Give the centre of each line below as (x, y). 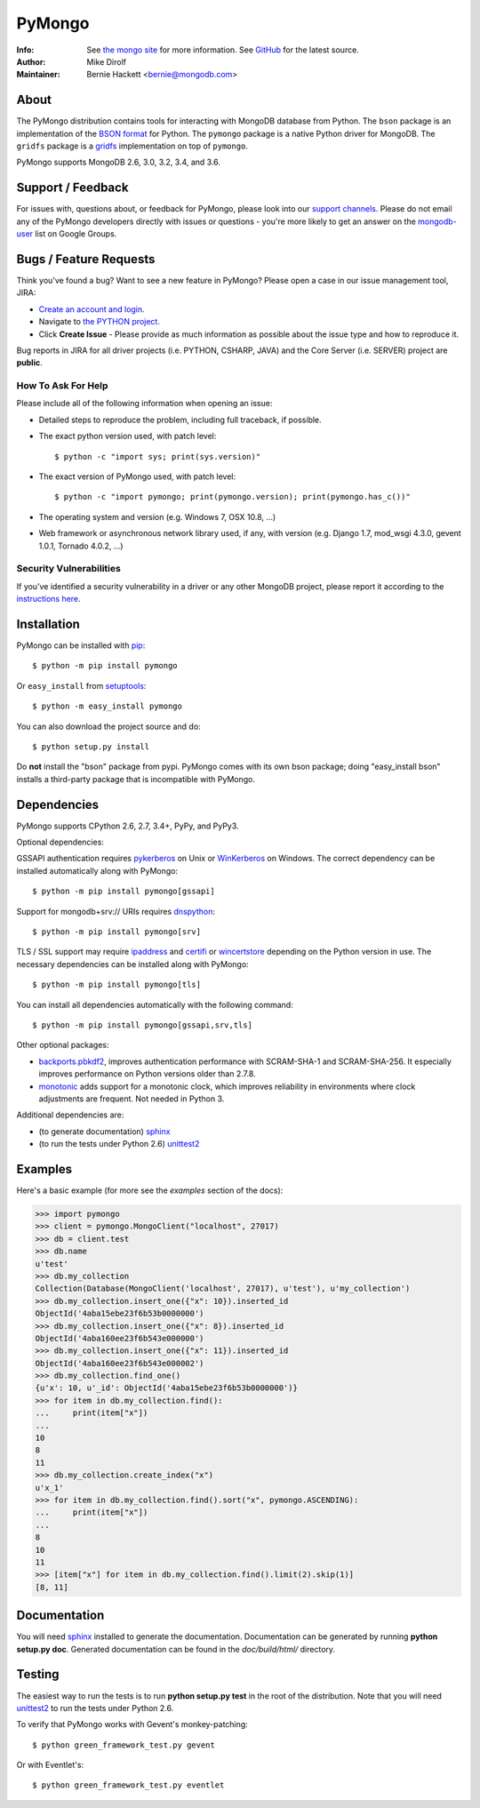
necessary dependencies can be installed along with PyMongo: (132, 964)
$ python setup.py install (91, 747)
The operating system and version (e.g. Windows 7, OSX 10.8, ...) (157, 516)
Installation (48, 624)
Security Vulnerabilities (69, 569)
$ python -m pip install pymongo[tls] (117, 985)
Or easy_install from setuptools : (81, 685)
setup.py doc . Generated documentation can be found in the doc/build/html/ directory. (176, 1649)
